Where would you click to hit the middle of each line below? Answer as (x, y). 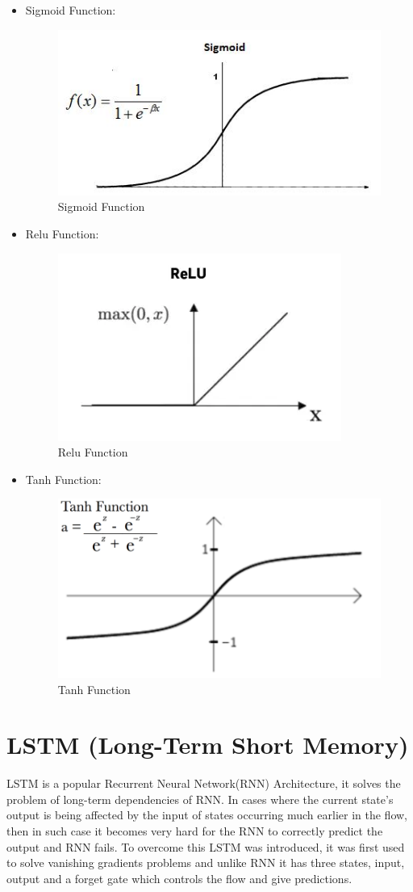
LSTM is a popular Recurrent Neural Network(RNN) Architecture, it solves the (204, 783)
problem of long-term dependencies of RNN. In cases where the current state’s (200, 799)
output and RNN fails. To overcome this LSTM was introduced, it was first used (206, 846)
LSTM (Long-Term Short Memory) (208, 745)
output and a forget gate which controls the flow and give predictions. (179, 878)
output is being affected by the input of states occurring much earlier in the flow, (207, 815)
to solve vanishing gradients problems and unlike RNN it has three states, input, (206, 863)
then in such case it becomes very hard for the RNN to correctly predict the (195, 831)
